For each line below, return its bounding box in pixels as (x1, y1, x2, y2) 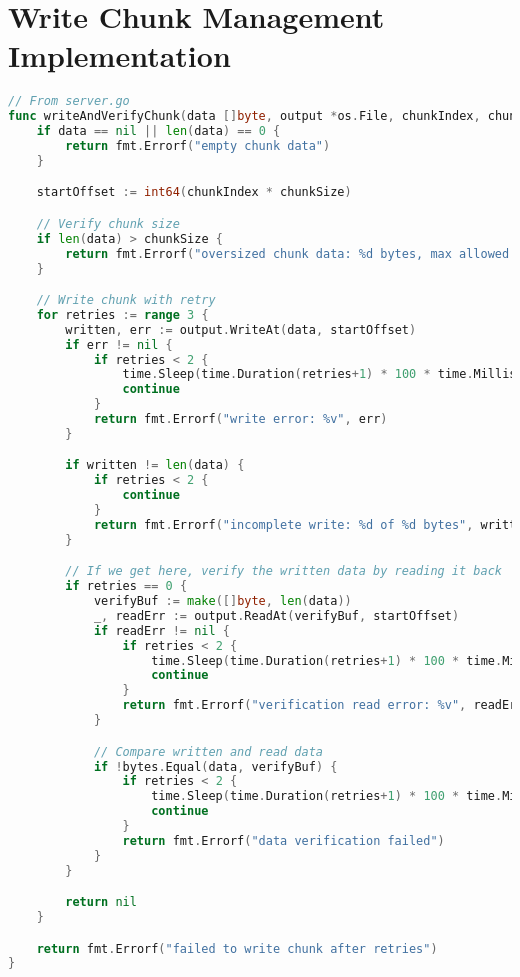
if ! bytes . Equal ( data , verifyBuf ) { (93, 759, 338, 774)
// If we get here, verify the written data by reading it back (65, 564, 502, 579)
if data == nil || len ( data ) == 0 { (36, 124, 281, 139)
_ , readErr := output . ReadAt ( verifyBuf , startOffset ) (93, 608, 460, 623)
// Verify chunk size (36, 216, 180, 231)
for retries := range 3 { (36, 307, 209, 322)
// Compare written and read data (93, 744, 323, 759)
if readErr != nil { (93, 623, 230, 638)
